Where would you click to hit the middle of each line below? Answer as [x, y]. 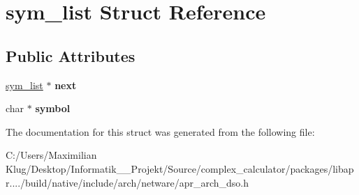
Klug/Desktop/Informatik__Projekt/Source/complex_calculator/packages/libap [180, 168]
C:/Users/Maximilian [51, 155]
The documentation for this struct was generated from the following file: [160, 131]
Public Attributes [71, 55]
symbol [53, 108]
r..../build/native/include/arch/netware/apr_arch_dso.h [127, 182]
